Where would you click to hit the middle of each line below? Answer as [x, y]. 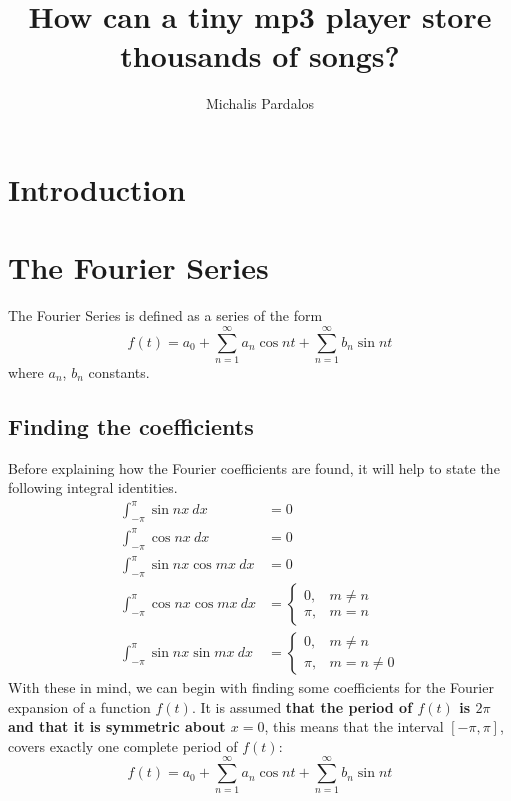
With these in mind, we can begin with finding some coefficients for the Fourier [251, 686]
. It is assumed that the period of [302, 706]
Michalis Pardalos [260, 103]
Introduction [97, 188]
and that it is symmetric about [117, 726]
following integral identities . [93, 487]
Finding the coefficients [131, 425]
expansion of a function [79, 706]
